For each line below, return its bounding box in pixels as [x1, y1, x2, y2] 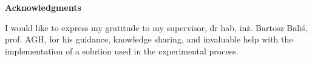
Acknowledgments [5, 1, 81, 13]
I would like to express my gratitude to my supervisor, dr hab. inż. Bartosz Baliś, [5, 21, 308, 33]
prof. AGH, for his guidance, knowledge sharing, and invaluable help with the [5, 33, 293, 45]
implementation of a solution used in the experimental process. [5, 44, 239, 57]
